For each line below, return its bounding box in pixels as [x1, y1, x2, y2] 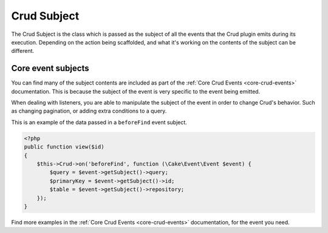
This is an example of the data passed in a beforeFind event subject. [11, 119, 188, 126]
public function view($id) [24, 144, 104, 150]
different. [11, 47, 35, 55]
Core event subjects [11, 63, 89, 74]
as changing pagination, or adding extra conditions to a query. [11, 107, 167, 115]
